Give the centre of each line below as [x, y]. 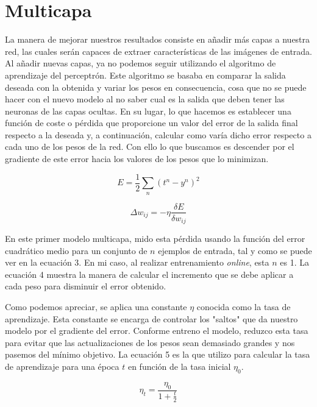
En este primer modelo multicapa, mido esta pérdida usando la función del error [155, 239]
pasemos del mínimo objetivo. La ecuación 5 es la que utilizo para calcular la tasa [158, 354]
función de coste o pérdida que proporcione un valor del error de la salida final [151, 123]
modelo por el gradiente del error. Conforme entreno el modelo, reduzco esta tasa [157, 331]
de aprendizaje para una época [62, 366]
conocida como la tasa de [244, 306]
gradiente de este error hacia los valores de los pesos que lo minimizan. [137, 159]
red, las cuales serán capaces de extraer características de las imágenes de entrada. [159, 51]
